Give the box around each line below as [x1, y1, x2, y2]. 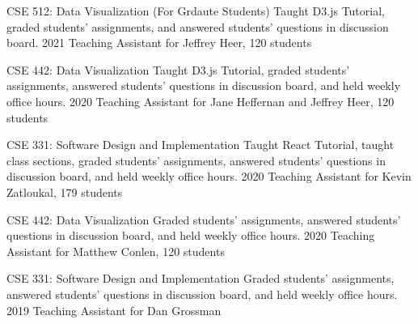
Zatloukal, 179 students [6, 183, 123, 200]
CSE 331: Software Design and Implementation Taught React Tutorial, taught [6, 136, 395, 153]
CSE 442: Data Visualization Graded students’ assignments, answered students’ [6, 211, 401, 228]
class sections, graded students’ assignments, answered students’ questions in [6, 151, 386, 168]
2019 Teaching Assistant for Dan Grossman [6, 301, 222, 318]
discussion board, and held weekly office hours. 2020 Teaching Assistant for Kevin [6, 168, 412, 185]
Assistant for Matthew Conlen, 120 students [6, 242, 225, 259]
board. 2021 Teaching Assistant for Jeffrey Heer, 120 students [6, 34, 312, 51]
